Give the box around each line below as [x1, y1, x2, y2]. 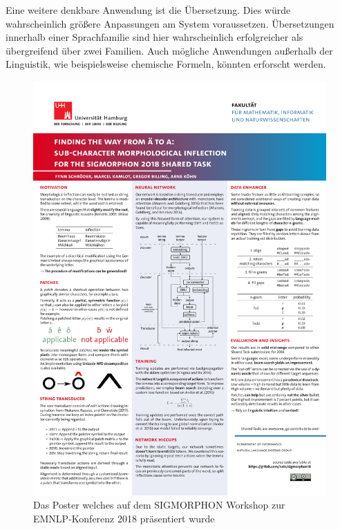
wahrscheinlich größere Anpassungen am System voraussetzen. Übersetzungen [6, 16, 334, 30]
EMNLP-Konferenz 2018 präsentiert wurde [33, 511, 215, 525]
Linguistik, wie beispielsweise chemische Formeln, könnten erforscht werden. [6, 57, 326, 71]
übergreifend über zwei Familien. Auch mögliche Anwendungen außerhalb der [6, 43, 333, 57]
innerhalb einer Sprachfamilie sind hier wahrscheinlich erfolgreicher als [6, 30, 303, 44]
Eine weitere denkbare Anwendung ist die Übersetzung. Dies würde [6, 3, 291, 17]
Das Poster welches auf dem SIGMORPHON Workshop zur [33, 498, 285, 512]
